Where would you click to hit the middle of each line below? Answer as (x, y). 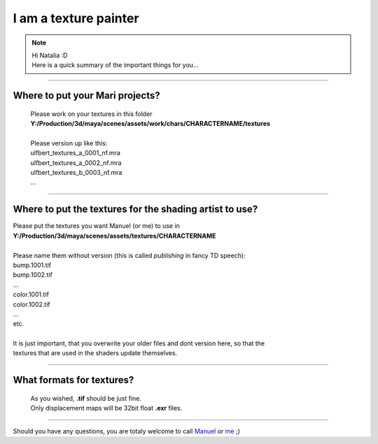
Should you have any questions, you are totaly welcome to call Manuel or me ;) (127, 431)
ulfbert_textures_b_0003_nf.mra (76, 173)
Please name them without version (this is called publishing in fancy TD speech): (129, 255)
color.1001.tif (31, 294)
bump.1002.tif (33, 275)
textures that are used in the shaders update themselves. (95, 353)
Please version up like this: (69, 143)
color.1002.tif (31, 304)
